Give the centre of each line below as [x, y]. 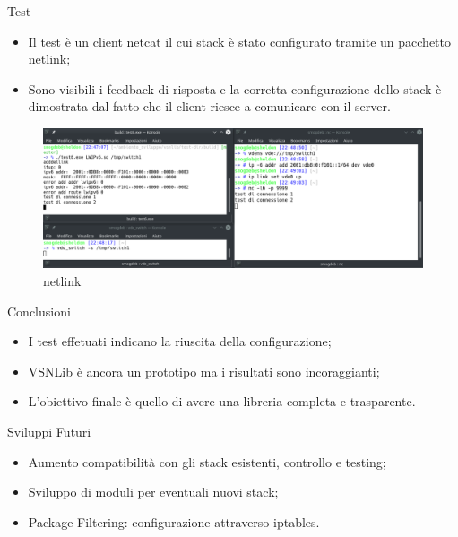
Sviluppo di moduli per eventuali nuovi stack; [153, 492]
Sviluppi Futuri [49, 432]
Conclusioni [39, 311]
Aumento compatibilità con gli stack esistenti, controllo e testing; [207, 461]
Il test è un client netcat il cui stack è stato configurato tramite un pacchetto [239, 41]
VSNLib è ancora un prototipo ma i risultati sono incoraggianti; [204, 371]
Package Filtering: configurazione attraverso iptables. [174, 521]
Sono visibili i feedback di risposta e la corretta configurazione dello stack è [235, 88]
